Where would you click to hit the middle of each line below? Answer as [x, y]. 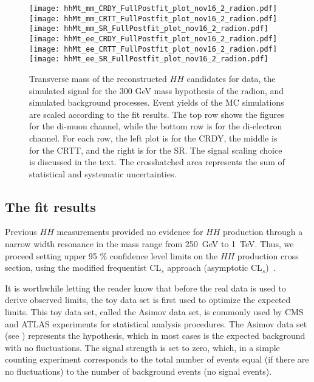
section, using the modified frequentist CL [83, 268]
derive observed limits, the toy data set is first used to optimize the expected [148, 300]
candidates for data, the [231, 78]
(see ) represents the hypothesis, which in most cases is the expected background [155, 336]
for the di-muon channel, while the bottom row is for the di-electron [156, 126]
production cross [268, 255]
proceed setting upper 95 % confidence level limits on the [111, 255]
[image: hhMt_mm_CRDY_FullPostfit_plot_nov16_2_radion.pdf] [153, 9]
